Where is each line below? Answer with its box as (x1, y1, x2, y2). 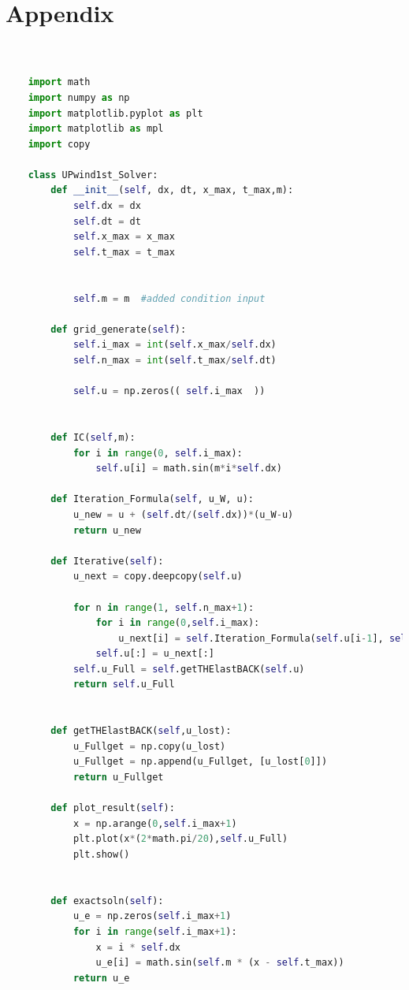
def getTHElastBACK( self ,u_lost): (50, 725, 232, 737)
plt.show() (73, 849, 130, 860)
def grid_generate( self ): (50, 323, 187, 335)
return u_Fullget (73, 772, 164, 783)
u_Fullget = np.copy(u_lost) (73, 740, 226, 752)
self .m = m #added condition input (73, 292, 266, 304)
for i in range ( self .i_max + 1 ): (73, 925, 237, 937)
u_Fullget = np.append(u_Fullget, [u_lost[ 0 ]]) (73, 756, 328, 768)
